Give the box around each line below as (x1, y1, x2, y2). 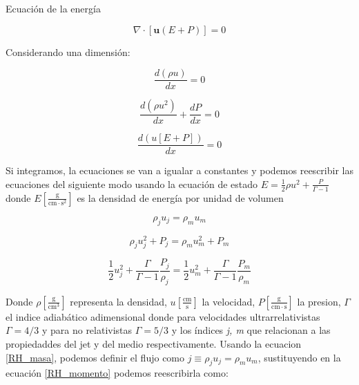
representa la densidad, (70, 294, 167, 308)
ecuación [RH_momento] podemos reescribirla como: (6, 366, 229, 380)
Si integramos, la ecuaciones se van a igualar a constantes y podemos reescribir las (6, 163, 353, 178)
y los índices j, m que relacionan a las (171, 323, 331, 337)
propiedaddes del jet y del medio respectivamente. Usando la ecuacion (6, 336, 302, 350)
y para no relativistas (41, 323, 133, 337)
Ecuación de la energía (6, 1, 101, 15)
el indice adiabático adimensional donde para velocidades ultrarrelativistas (6, 309, 320, 323)
